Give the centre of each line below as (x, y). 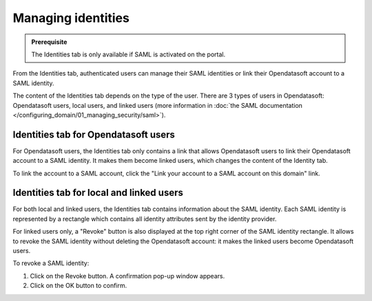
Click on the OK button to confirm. (79, 286)
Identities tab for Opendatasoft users (94, 134)
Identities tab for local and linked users (98, 193)
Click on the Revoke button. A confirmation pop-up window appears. (127, 276)
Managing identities (71, 18)
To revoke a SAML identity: (51, 263)
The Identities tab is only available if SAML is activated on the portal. (128, 54)
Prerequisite (49, 42)
